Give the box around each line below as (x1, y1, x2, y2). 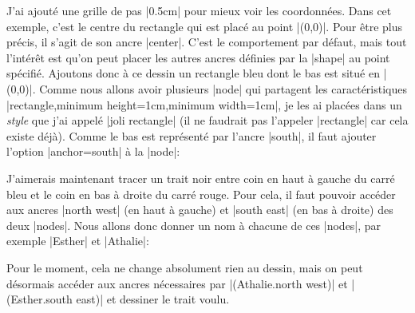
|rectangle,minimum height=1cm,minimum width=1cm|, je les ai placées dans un (6, 96, 402, 113)
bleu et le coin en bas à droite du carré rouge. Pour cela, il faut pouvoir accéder (6, 185, 396, 202)
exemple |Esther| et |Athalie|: (6, 232, 149, 249)
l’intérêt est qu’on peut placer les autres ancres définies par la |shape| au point (6, 49, 390, 65)
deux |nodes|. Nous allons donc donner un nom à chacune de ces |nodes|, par (6, 216, 381, 233)
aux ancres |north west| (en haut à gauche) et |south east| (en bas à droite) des (6, 201, 393, 218)
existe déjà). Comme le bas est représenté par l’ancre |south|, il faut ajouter (6, 127, 377, 144)
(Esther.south (6, 291, 73, 307)
